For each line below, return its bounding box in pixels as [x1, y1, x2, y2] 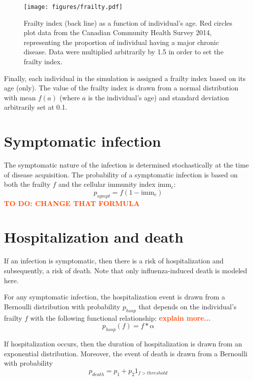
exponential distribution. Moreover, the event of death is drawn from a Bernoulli [4, 348, 248, 358]
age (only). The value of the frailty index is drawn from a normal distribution [4, 83, 239, 93]
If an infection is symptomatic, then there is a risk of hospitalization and [4, 255, 224, 266]
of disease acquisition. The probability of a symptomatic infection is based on [4, 169, 238, 179]
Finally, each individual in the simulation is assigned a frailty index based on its [4, 73, 246, 83]
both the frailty [4, 179, 51, 189]
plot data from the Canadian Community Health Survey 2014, [24, 27, 212, 38]
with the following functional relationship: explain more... [30, 312, 211, 323]
